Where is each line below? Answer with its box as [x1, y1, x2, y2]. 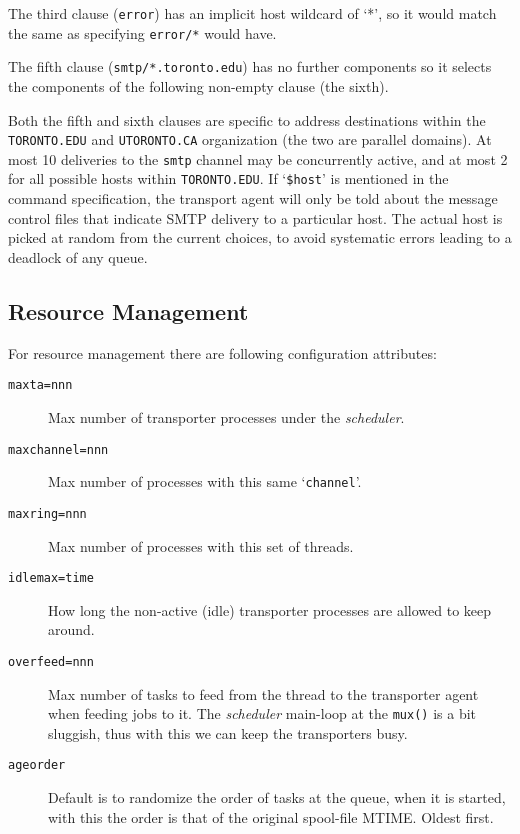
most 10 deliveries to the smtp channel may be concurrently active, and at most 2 [8, 148, 508, 169]
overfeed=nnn [8, 654, 94, 669]
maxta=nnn [8, 378, 73, 393]
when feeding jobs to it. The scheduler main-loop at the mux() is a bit [48, 703, 477, 724]
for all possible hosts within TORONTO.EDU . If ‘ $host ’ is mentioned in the [8, 168, 449, 189]
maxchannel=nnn [8, 442, 109, 457]
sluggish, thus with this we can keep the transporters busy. [48, 722, 408, 743]
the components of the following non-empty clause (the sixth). [8, 75, 389, 96]
